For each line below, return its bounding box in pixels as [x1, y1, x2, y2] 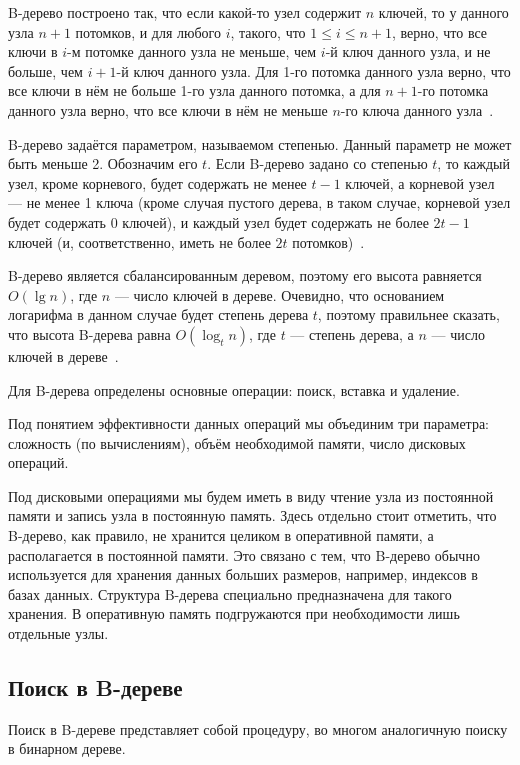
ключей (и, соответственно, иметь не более [8, 231, 271, 252]
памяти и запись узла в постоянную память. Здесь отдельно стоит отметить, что [8, 505, 497, 526]
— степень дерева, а [290, 323, 414, 344]
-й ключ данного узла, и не [325, 41, 491, 62]
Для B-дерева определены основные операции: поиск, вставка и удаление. [8, 379, 460, 400]
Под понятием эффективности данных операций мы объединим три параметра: [8, 413, 489, 434]
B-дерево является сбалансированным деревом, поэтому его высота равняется [8, 265, 482, 286]
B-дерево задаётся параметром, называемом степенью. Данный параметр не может [8, 133, 512, 154]
